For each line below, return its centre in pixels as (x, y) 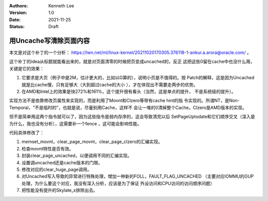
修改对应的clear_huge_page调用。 (57, 169)
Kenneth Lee (61, 6)
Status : (17, 27)
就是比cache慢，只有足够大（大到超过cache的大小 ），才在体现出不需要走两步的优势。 (110, 85)
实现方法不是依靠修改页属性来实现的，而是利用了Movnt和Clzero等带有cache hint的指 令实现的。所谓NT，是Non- (125, 100)
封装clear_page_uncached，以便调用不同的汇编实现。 (77, 155)
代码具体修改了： (27, 132)
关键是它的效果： (27, 68)
